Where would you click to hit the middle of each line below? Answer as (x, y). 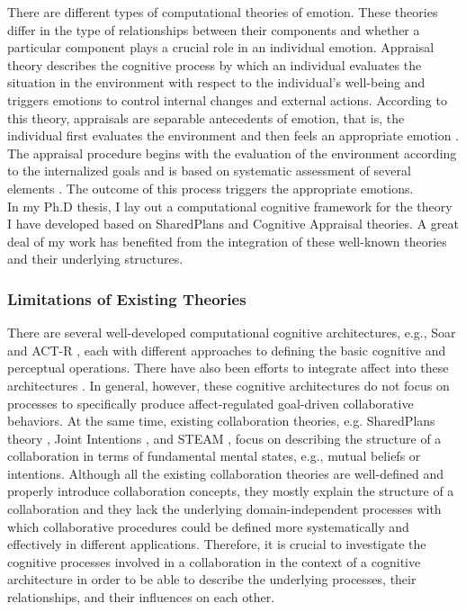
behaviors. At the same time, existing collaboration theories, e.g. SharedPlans (221, 421)
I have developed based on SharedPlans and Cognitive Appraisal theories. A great (233, 224)
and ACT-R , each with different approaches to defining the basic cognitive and (227, 350)
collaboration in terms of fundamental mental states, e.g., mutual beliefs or (214, 456)
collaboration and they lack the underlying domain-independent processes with (224, 509)
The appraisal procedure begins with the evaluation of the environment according (232, 153)
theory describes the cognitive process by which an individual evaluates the (215, 64)
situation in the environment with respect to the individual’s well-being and (216, 82)
